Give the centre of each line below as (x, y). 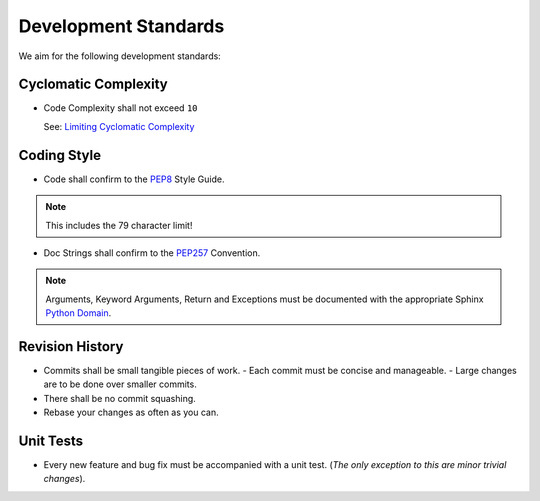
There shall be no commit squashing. (120, 398)
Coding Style (60, 155)
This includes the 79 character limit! (119, 225)
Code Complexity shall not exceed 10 (120, 108)
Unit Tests (51, 440)
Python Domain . (78, 313)
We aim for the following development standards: (120, 56)
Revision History (71, 346)
